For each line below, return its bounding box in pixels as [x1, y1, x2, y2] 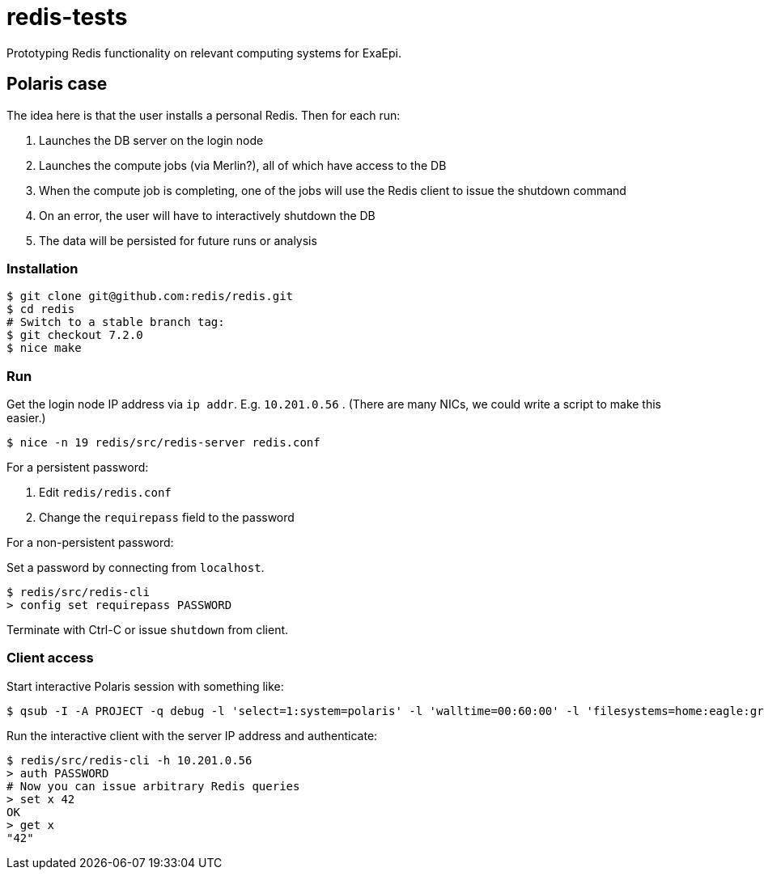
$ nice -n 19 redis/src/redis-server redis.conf [6, 436, 320, 450]
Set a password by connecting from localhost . [6, 561, 265, 575]
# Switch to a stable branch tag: [6, 315, 225, 329]
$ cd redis [6, 303, 75, 316]
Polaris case [6, 74, 108, 95]
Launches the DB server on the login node [39, 133, 264, 147]
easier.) [6, 411, 46, 425]
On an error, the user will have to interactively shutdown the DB [39, 208, 376, 222]
